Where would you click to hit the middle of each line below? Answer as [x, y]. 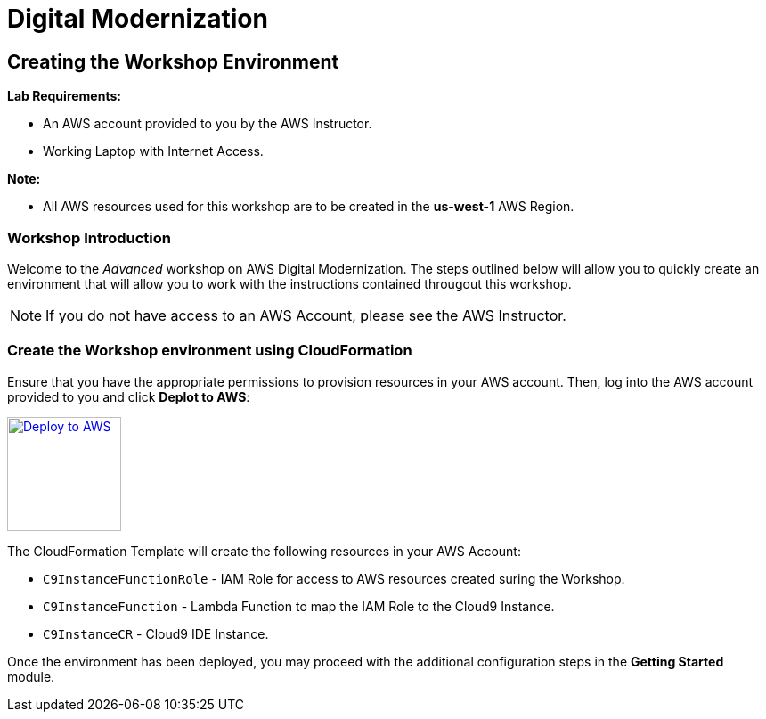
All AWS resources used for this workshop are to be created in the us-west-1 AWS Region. [309, 207]
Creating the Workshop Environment [173, 61]
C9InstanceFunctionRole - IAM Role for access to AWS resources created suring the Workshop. [334, 578]
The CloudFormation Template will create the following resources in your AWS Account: [264, 551]
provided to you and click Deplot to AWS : [129, 396]
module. [31, 676]
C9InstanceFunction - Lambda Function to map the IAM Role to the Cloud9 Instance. [299, 606]
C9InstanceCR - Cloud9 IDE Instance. [156, 633]
